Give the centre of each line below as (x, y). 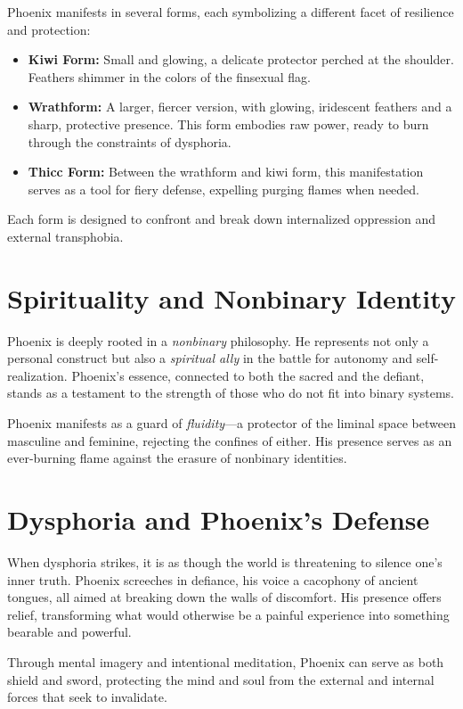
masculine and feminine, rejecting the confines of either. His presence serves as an (230, 440)
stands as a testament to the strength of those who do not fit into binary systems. (231, 393)
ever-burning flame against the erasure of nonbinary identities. (177, 458)
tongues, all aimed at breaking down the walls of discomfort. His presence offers (224, 597)
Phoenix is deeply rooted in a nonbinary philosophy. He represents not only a (218, 340)
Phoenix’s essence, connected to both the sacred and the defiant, (248, 375)
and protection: (49, 29)
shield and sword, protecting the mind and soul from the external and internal (221, 679)
